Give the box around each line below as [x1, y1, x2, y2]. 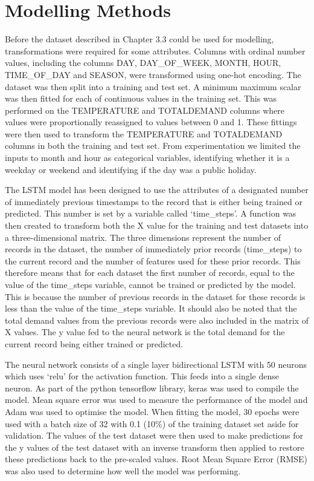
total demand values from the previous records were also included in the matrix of [5, 313, 309, 326]
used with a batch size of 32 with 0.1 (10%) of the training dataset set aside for [5, 417, 299, 430]
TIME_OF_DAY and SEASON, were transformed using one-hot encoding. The [5, 68, 301, 80]
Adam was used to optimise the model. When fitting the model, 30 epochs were [5, 405, 300, 417]
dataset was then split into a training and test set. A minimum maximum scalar [5, 80, 301, 93]
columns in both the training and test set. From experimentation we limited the [5, 139, 301, 152]
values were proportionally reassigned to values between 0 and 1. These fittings [5, 116, 297, 128]
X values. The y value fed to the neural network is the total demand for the [5, 326, 285, 338]
